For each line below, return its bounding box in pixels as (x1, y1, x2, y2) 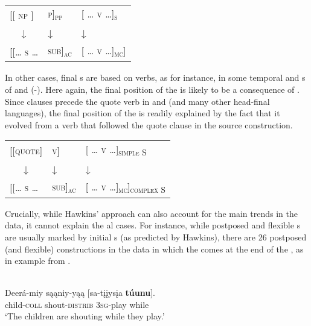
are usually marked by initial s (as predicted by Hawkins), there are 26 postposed (5, 230, 307, 243)
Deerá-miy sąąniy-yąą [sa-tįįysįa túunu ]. (5, 286, 155, 299)
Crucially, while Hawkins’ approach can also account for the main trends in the (5, 207, 298, 219)
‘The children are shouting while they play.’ (5, 310, 165, 322)
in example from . (5, 254, 71, 267)
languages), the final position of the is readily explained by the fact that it (5, 107, 280, 119)
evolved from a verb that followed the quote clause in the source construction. (5, 118, 293, 131)
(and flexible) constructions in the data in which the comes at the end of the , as (5, 242, 304, 255)
